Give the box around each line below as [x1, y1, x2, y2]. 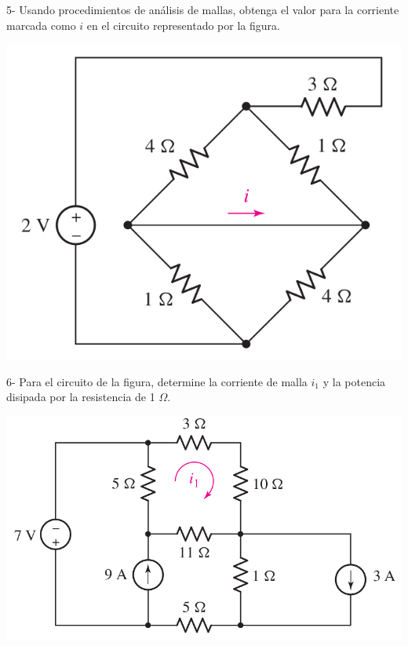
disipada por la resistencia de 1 [6, 389, 155, 405]
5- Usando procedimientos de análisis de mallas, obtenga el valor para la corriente [6, 2, 399, 17]
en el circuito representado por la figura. [86, 16, 280, 33]
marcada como [6, 16, 76, 33]
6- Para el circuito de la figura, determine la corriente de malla [6, 373, 308, 389]
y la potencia [322, 373, 386, 389]
